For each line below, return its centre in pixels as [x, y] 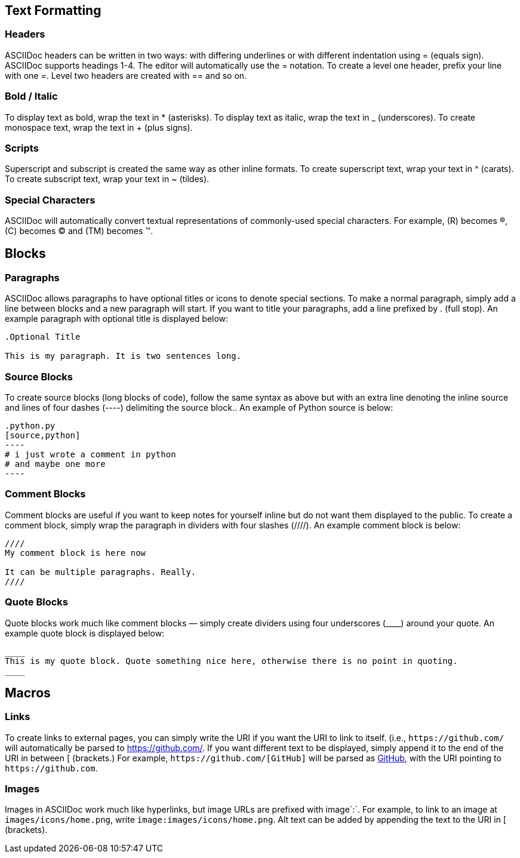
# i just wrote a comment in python [90, 455]
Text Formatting [53, 10]
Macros [28, 693]
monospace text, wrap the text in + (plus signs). [99, 127]
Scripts [22, 148]
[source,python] [43, 436]
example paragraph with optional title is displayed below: [117, 319]
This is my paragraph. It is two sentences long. [123, 356]
